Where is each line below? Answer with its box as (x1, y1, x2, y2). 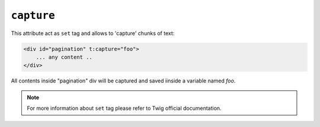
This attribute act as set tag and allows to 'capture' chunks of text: (11, 30, 175, 37)
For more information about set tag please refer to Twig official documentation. (27, 104, 222, 112)
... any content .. (36, 53, 93, 61)
